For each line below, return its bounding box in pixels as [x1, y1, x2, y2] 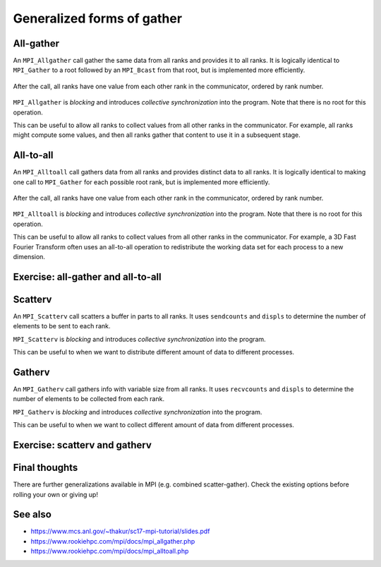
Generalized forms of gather [13, 11, 183, 26]
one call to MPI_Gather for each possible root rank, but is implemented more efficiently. [13, 177, 270, 186]
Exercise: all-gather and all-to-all [13, 270, 162, 282]
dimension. [13, 253, 46, 261]
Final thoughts [13, 462, 78, 474]
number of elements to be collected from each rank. [13, 395, 165, 403]
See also [13, 508, 52, 520]
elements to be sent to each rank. [13, 322, 111, 330]
